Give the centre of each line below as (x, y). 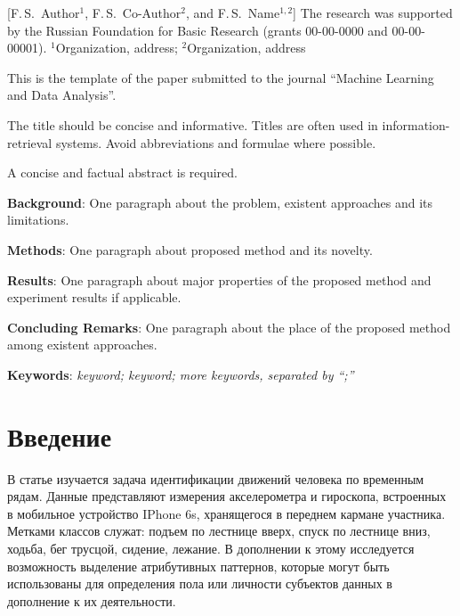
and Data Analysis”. (62, 95)
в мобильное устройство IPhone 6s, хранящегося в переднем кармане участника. (226, 513)
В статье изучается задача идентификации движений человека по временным (216, 478)
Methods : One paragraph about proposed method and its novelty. (190, 249)
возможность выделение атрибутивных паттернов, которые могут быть (198, 566)
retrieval (30, 142)
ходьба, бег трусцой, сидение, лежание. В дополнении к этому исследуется (211, 548)
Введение (60, 435)
